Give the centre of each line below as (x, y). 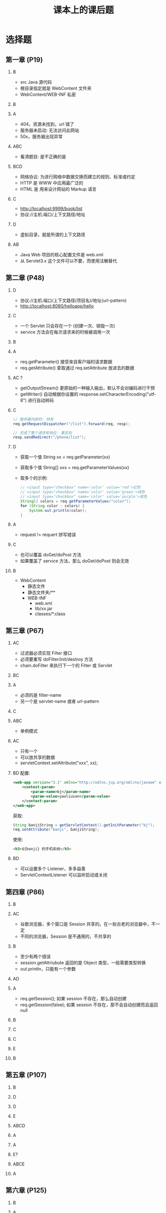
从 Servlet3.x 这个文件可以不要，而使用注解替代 (69, 261)
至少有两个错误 (35, 956)
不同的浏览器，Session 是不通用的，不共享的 (66, 936)
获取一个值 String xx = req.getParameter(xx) (65, 457)
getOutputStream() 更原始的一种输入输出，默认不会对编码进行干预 (87, 388)
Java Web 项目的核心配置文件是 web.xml (62, 255)
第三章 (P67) (25, 631)
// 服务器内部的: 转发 (33, 419)
